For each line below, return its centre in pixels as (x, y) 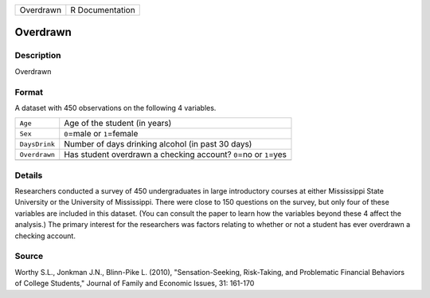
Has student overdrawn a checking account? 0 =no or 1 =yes (175, 155)
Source (29, 257)
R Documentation (103, 10)
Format (29, 92)
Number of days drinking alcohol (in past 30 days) (158, 144)
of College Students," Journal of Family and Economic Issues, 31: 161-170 (135, 284)
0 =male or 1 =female (101, 134)
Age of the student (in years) (118, 124)
